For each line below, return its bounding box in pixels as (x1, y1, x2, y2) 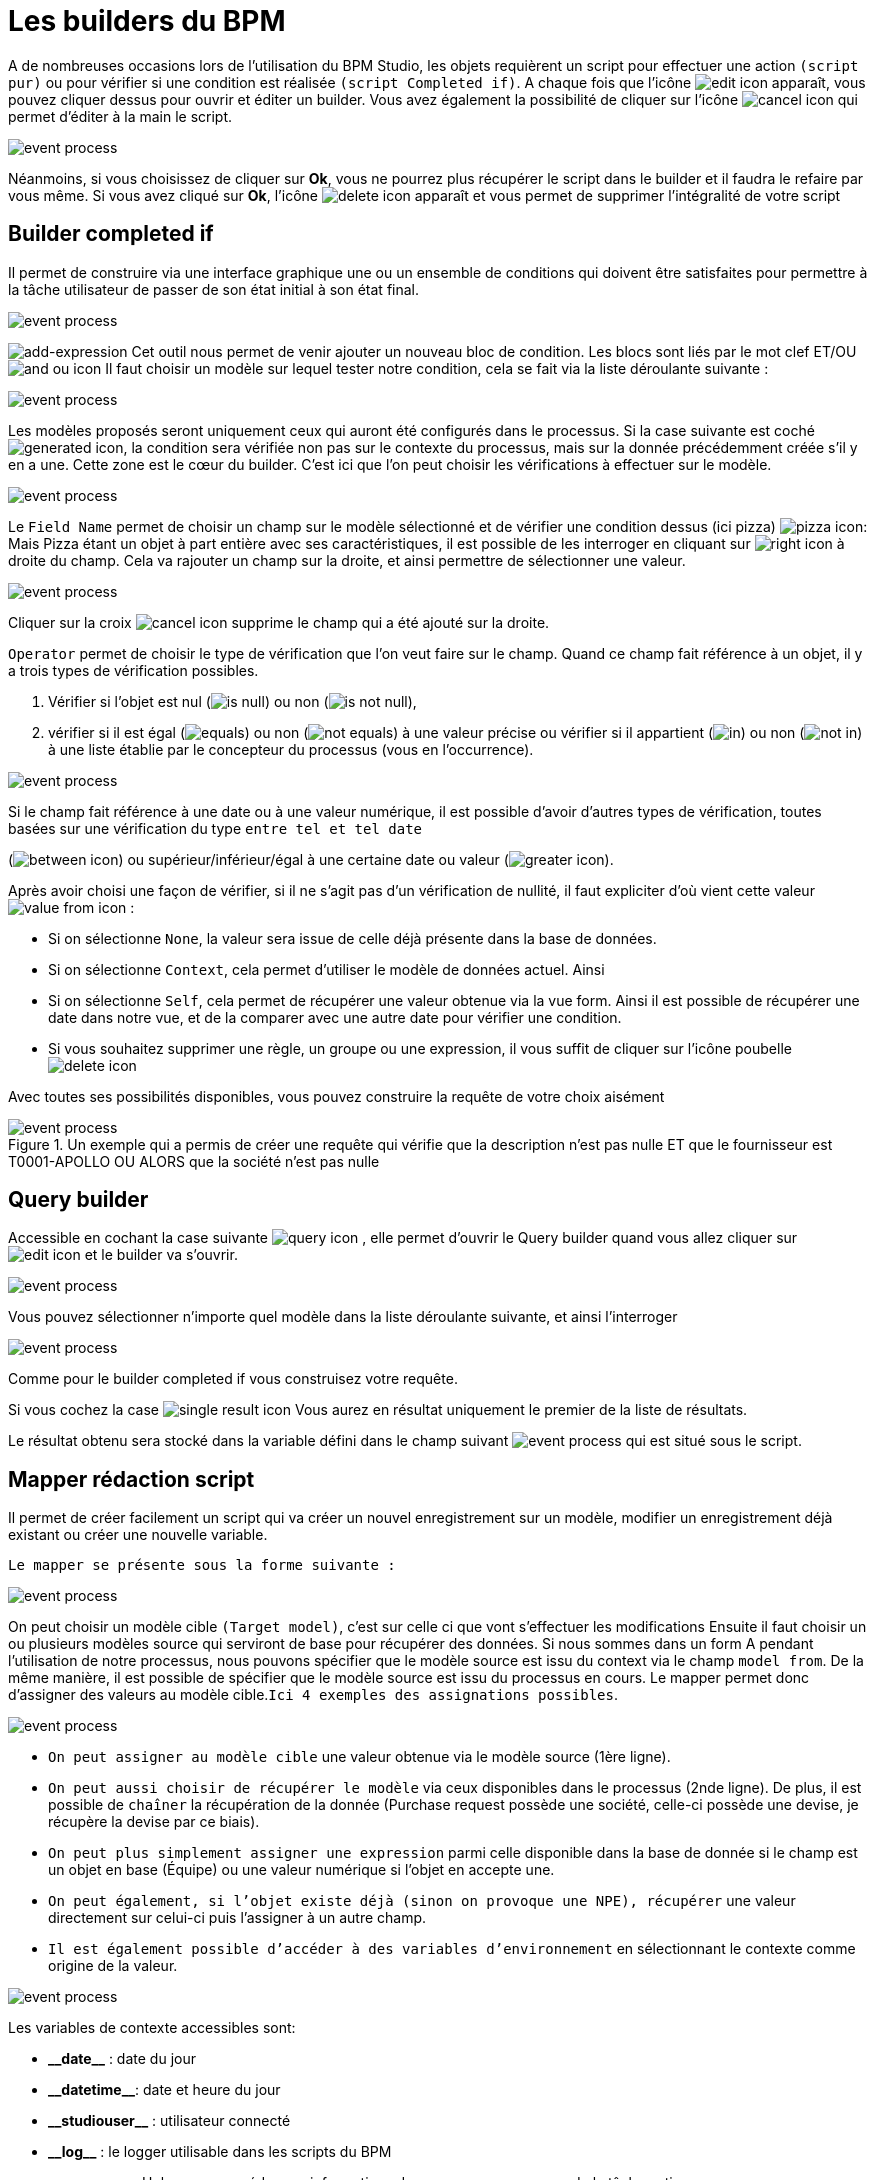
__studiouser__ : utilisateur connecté (48, 2112, 291, 2130)
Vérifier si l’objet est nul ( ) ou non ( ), (48, 692, 417, 710)
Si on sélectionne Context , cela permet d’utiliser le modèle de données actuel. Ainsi (48, 960, 605, 978)
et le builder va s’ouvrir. (84, 1246, 238, 1264)
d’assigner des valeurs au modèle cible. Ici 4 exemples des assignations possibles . (8, 1686, 618, 1704)
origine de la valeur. (48, 1957, 178, 1975)
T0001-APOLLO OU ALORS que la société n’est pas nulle (8, 1152, 380, 1170)
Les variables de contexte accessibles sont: (8, 2019, 296, 2037)
